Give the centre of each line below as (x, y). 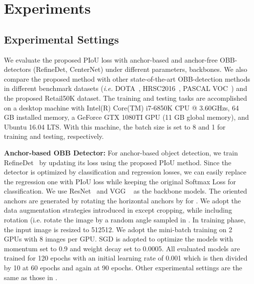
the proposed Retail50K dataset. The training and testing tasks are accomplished (126, 98)
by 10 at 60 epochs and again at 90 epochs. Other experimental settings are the (123, 268)
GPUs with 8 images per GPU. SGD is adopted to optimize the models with (119, 239)
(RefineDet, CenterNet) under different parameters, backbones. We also (140, 69)
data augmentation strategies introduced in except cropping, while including (118, 210)
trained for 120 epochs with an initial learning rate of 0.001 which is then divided (126, 258)
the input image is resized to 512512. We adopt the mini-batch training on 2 (118, 229)
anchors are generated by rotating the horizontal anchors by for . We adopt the (123, 200)
